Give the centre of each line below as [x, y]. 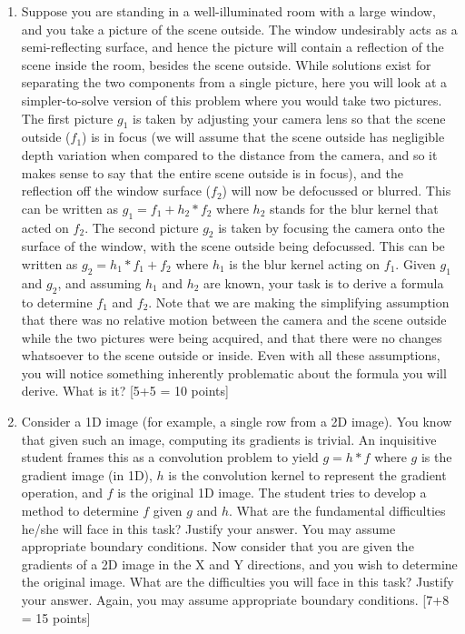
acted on [45, 227]
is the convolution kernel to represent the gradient [307, 474]
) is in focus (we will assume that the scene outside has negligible [263, 137]
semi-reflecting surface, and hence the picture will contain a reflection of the [232, 47]
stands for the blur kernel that [354, 208]
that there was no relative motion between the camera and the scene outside [234, 320]
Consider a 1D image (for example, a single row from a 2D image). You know [237, 422]
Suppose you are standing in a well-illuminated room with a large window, [228, 11]
